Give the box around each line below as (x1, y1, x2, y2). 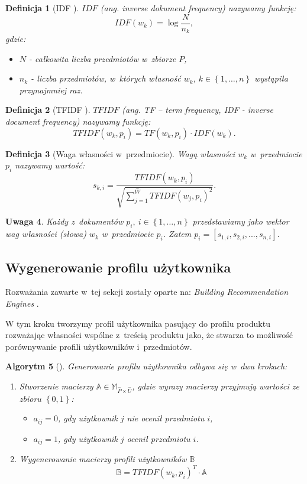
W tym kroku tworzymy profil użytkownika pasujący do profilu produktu (5, 317, 270, 329)
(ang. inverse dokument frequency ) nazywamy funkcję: (100, 2, 296, 14)
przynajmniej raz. (19, 83, 83, 96)
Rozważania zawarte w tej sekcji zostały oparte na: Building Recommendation (5, 285, 289, 298)
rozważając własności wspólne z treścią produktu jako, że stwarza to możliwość (5, 329, 293, 341)
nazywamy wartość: (15, 159, 85, 171)
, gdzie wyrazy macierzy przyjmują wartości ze (132, 380, 299, 392)
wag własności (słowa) (5, 228, 87, 240)
